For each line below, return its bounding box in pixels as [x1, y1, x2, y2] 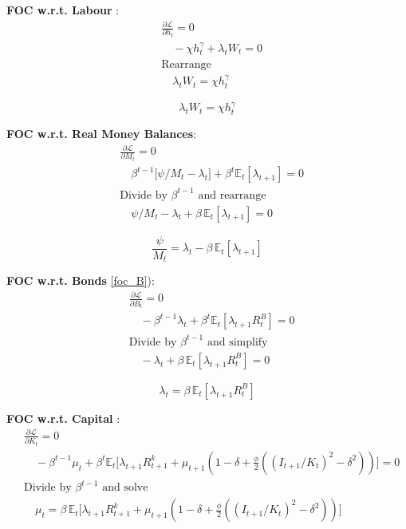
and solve [102, 482, 148, 494]
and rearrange [198, 189, 266, 201]
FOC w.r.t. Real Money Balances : [6, 124, 197, 141]
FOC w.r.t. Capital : [6, 409, 120, 426]
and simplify [207, 336, 268, 348]
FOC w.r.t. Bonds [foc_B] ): [6, 272, 155, 289]
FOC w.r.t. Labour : [6, 2, 120, 18]
